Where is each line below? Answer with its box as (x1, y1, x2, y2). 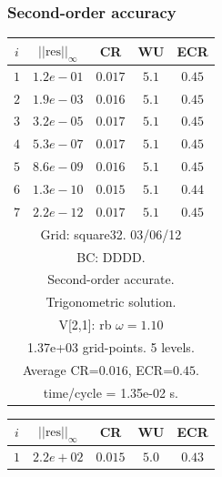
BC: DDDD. (76, 247, 146, 266)
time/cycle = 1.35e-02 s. (43, 382, 179, 401)
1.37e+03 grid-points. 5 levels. (27, 337, 195, 356)
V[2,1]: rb (58, 315, 112, 334)
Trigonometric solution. (45, 292, 177, 311)
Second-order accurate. (47, 269, 175, 289)
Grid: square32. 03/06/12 (40, 224, 182, 243)
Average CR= (22, 360, 99, 379)
